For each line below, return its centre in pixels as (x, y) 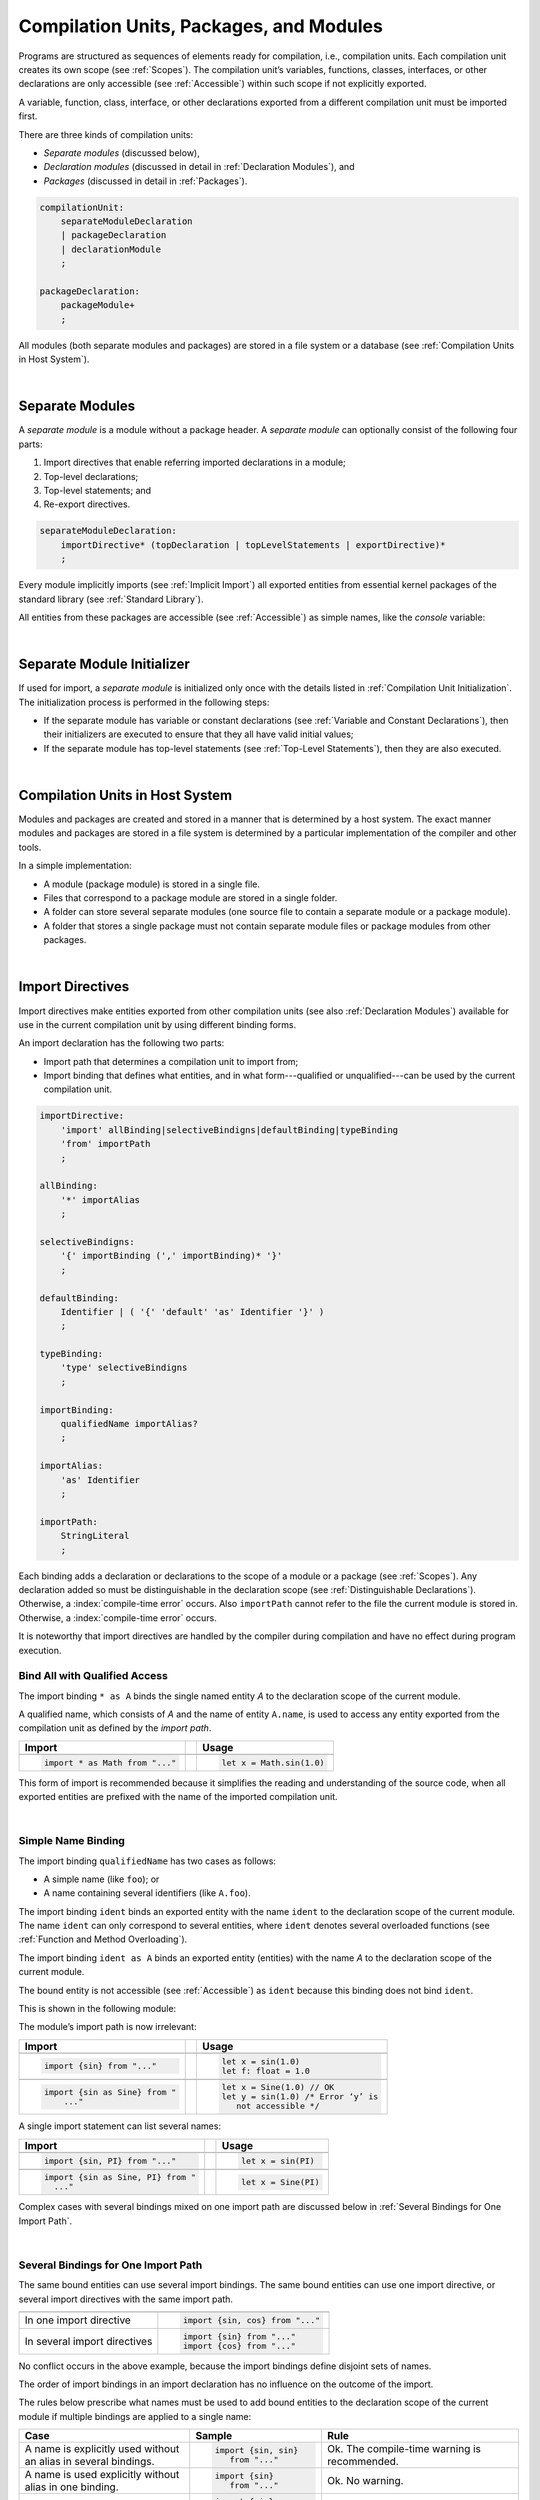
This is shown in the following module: (97, 2009)
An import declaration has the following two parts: (121, 1043)
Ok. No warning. (365, 2481)
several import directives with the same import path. (126, 2299)
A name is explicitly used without (102, 2449)
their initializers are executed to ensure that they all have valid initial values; (198, 734)
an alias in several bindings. (89, 2462)
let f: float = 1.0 (265, 2070)
